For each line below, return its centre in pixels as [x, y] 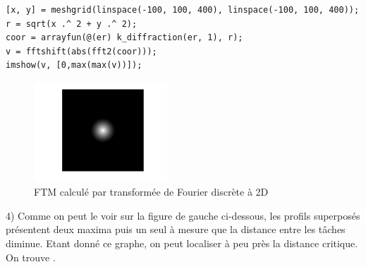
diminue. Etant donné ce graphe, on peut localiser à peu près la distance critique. [182, 243]
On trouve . [31, 257]
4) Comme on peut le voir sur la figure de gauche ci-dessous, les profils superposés [183, 215]
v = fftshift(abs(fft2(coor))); [81, 51]
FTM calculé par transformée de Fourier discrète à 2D [151, 192]
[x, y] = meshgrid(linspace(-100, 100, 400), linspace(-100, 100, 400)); [183, 10]
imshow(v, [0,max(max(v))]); [74, 65]
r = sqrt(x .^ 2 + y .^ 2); [72, 24]
